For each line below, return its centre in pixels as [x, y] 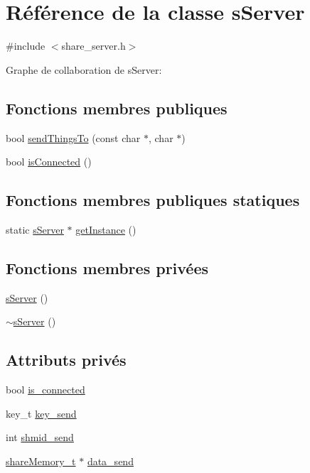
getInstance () [106, 229]
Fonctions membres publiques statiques [153, 200]
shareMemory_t [41, 461]
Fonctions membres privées [107, 267]
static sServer [35, 229]
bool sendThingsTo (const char [73, 137]
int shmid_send [40, 437]
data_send [110, 461]
